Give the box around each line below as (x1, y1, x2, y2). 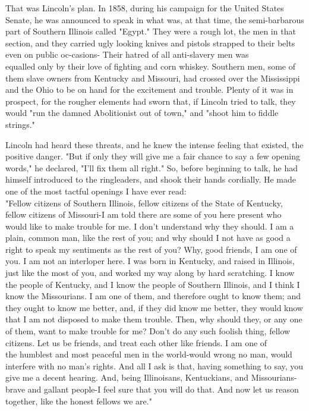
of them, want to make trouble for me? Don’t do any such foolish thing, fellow (5, 325, 291, 337)
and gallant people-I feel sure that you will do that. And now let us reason (27, 383, 299, 395)
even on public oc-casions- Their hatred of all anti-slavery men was (5, 48, 249, 61)
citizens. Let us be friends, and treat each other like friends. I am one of (5, 336, 267, 349)
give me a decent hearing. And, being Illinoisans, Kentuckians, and (5, 371, 249, 384)
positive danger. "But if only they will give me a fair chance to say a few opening (5, 150, 301, 162)
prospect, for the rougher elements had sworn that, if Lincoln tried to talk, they (5, 95, 296, 107)
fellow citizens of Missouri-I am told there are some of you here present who (5, 208, 282, 221)
